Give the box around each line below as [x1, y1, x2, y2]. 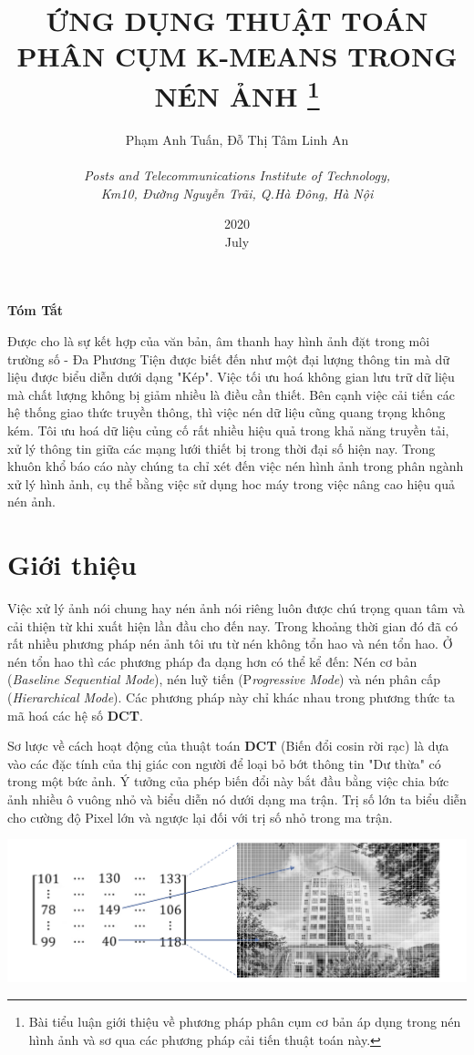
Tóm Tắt [7, 301, 64, 320]
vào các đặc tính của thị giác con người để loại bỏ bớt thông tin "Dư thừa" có [7, 753, 441, 773]
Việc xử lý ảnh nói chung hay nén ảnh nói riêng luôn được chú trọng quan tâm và [7, 599, 465, 618]
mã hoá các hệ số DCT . [7, 705, 143, 724]
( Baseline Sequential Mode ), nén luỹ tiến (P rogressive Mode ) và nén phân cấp [7, 670, 440, 689]
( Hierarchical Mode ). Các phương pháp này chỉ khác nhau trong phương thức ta [7, 688, 456, 707]
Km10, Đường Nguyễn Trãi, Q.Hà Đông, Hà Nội [100, 183, 374, 202]
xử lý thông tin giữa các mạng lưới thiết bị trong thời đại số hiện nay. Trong [7, 438, 436, 457]
